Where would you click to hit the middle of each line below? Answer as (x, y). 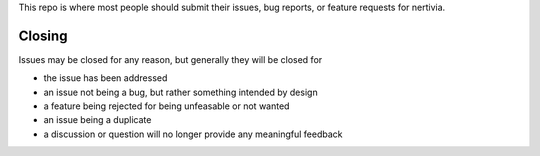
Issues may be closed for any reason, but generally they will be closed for (170, 59)
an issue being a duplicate (97, 120)
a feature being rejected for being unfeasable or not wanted (166, 106)
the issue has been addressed (105, 78)
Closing (43, 35)
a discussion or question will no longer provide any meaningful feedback (193, 134)
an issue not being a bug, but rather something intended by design (181, 92)
